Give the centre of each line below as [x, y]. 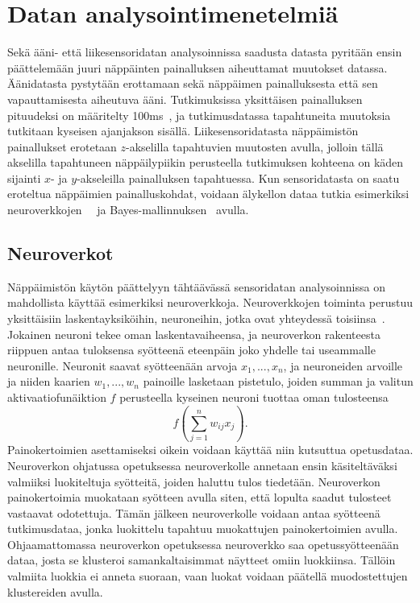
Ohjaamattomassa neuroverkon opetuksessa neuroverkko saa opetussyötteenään [203, 544]
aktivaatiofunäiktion [57, 397]
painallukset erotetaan [62, 146]
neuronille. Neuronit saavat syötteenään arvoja [123, 365]
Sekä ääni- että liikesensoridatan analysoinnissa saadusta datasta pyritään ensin [205, 52]
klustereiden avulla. [55, 591]
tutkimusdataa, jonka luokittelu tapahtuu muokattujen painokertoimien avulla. [203, 529]
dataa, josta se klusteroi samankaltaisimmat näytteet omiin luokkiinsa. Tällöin [202, 560]
